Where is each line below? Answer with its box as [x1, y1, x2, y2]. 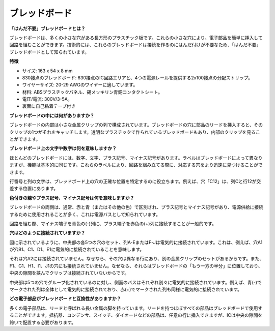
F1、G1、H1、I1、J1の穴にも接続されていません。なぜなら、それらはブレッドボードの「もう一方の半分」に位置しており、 [9, 262, 263, 269]
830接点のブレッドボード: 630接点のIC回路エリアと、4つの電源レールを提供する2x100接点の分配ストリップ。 [22, 74, 253, 81]
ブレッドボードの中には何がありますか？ [9, 112, 94, 118]
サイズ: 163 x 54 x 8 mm [22, 68, 73, 74]
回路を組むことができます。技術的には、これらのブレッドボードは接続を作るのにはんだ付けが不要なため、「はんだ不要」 [9, 42, 261, 48]
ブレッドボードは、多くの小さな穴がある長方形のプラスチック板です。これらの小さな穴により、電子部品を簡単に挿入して [9, 35, 263, 41]
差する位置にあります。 [9, 186, 59, 192]
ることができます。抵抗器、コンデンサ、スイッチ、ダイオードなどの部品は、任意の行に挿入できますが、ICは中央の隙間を [9, 312, 263, 318]
